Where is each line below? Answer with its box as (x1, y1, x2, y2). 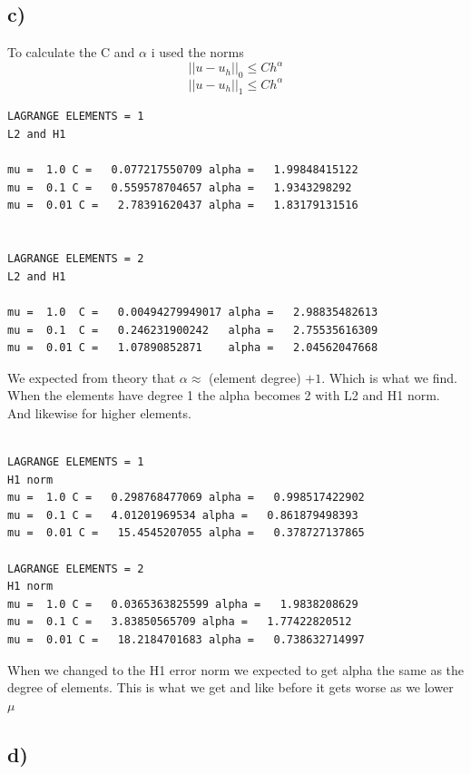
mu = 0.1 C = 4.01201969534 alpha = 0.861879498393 (7, 508, 358, 522)
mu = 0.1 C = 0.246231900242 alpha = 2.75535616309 (7, 323, 378, 337)
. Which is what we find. (321, 367, 457, 387)
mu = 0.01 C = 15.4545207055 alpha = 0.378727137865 (7, 526, 365, 540)
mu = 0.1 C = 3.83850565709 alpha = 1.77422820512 (7, 615, 352, 629)
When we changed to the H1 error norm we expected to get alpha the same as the (7, 660, 465, 679)
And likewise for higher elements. (7, 403, 191, 422)
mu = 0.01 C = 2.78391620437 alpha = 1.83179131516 (7, 199, 358, 212)
